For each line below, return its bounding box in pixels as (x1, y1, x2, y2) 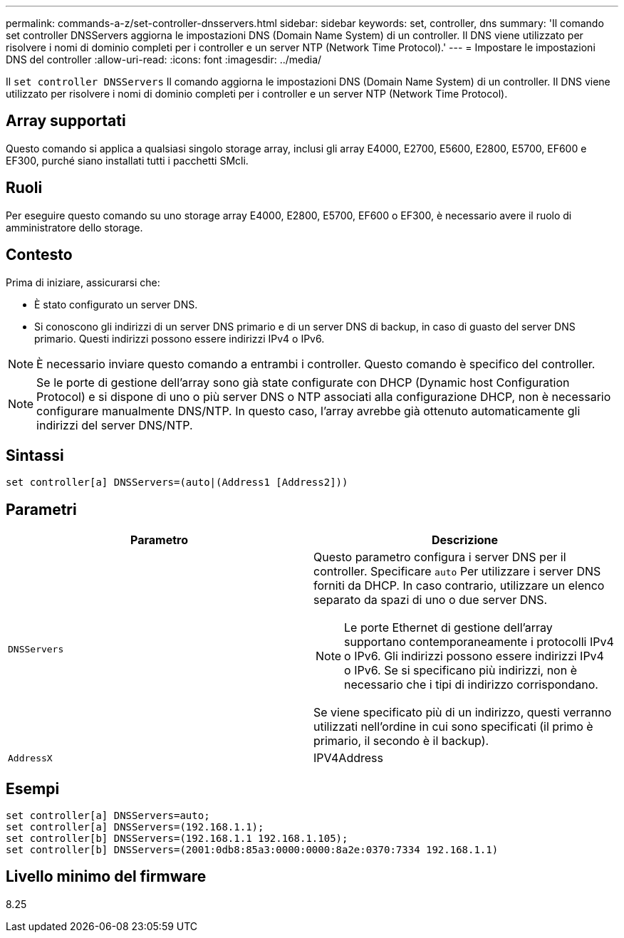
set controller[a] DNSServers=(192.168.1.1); (6, 821, 264, 833)
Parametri (6, 500, 77, 518)
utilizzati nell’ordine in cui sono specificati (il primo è (313, 719, 593, 734)
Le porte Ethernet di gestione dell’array (344, 620, 553, 635)
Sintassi (6, 446, 64, 464)
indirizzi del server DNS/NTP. (36, 417, 193, 432)
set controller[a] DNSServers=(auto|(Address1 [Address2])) (6, 476, 348, 489)
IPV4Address (313, 751, 383, 766)
